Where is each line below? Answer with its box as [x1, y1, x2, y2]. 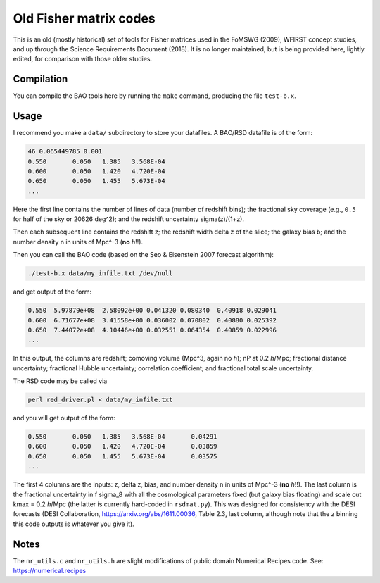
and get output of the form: [13, 287, 91, 296]
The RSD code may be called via [13, 377, 108, 385]
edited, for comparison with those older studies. [13, 55, 153, 63]
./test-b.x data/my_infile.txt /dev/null [27, 270, 173, 277]
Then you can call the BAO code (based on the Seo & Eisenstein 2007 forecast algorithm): [13, 251, 274, 259]
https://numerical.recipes [13, 567, 87, 575]
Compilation [13, 73, 68, 85]
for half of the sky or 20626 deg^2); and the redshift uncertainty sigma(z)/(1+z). [13, 215, 245, 223]
